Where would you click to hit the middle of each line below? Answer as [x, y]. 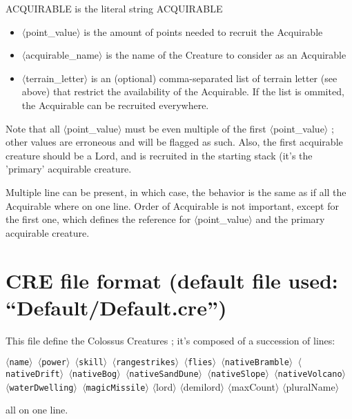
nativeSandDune [164, 374]
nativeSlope [238, 374]
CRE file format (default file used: [172, 280]
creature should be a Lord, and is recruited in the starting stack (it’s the [159, 155]
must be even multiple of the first [196, 128]
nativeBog [95, 374]
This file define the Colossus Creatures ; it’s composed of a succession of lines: [170, 340]
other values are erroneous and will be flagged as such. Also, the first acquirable [174, 142]
